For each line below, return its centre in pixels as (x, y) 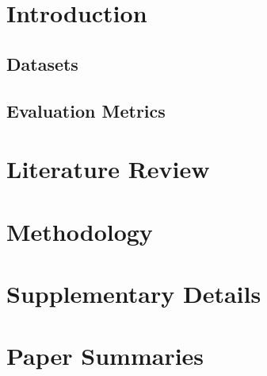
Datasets (42, 63)
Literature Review (108, 169)
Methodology (80, 231)
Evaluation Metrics (86, 110)
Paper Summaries (105, 356)
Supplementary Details (134, 293)
